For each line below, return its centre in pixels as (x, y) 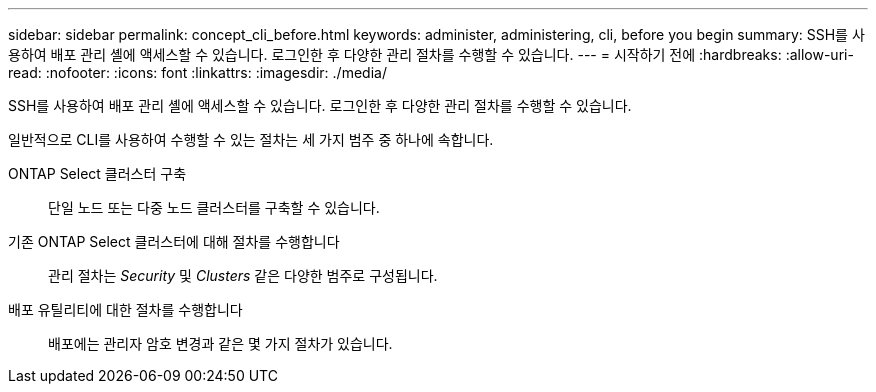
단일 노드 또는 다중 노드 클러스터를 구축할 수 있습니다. (214, 207)
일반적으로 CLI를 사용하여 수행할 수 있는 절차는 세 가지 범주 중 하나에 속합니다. (251, 139)
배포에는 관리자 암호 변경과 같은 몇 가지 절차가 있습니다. (220, 343)
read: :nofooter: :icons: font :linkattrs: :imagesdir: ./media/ (197, 72)
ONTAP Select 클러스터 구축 (97, 173)
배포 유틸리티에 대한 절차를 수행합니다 (125, 309)
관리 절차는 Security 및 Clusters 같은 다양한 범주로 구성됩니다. (243, 275)
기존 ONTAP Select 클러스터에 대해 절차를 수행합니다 (174, 241)
